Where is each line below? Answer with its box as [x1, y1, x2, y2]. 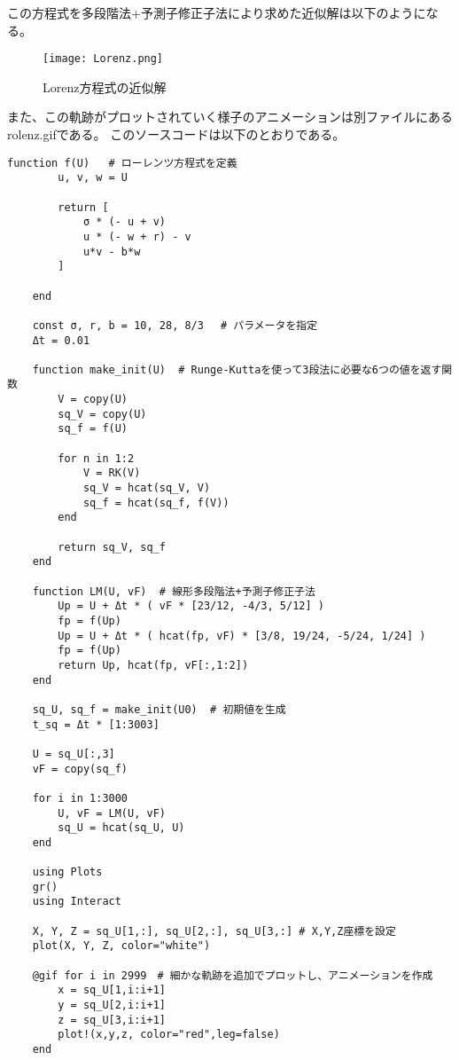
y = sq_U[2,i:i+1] [58, 999, 166, 1012]
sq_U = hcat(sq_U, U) [58, 821, 185, 835]
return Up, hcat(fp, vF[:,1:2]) [58, 658, 249, 671]
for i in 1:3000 [32, 791, 128, 805]
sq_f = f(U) [58, 422, 128, 436]
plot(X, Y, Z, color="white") [32, 939, 211, 953]
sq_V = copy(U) [58, 407, 147, 420]
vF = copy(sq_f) [32, 762, 128, 775]
